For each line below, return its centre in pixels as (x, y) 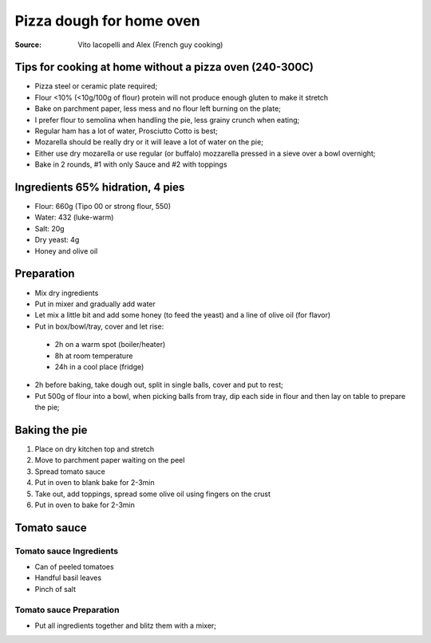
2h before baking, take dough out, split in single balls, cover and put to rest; (159, 385)
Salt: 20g (49, 228)
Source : (28, 45)
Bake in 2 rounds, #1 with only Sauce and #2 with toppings (131, 164)
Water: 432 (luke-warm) (74, 217)
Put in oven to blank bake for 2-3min (95, 483)
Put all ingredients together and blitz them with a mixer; (126, 625)
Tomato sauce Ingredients (67, 550)
